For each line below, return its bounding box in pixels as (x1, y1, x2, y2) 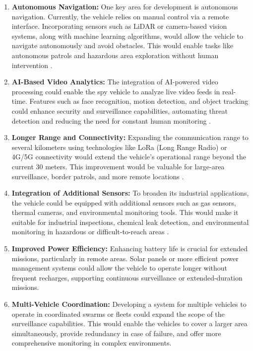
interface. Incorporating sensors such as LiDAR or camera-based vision (11, 21, 227, 31)
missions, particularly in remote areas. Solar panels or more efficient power (11, 253, 239, 263)
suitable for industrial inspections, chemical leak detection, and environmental (11, 216, 249, 227)
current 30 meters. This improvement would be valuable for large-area (11, 161, 225, 171)
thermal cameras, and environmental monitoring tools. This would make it (11, 207, 239, 217)
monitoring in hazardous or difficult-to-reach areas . (11, 226, 169, 237)
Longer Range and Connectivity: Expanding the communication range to (11, 132, 249, 142)
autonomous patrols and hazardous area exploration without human (11, 50, 219, 60)
